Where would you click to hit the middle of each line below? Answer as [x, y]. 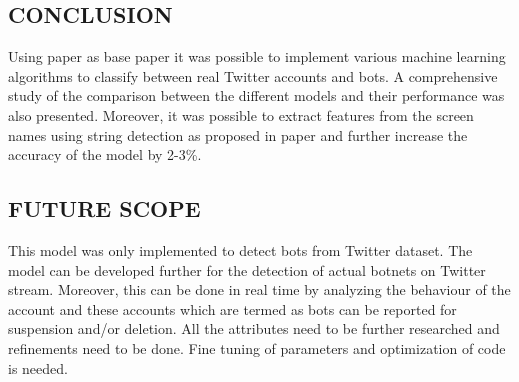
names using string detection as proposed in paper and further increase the [238, 134]
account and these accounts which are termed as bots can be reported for [232, 308]
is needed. [38, 367]
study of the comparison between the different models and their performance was [256, 95]
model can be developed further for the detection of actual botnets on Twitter [247, 269]
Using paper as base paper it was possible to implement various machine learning [257, 56]
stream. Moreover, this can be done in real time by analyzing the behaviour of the [259, 289]
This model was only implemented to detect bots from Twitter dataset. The [240, 249]
